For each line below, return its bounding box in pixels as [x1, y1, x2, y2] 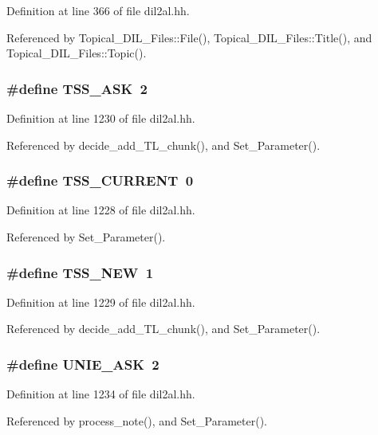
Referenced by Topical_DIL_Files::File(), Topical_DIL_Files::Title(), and [6, 29, 372, 45]
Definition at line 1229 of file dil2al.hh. [6, 293, 195, 310]
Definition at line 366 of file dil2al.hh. [6, 2, 190, 18]
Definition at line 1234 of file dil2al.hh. [6, 386, 195, 402]
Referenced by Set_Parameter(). [6, 229, 166, 245]
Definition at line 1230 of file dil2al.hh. [6, 110, 195, 126]
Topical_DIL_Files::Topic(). [6, 45, 147, 61]
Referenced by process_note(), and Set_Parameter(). [6, 412, 267, 429]
